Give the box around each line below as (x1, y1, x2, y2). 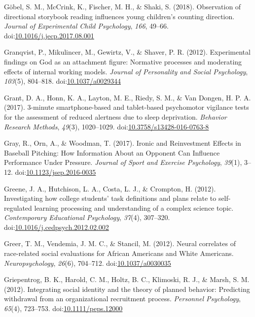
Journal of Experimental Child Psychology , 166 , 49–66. (4, 21, 169, 31)
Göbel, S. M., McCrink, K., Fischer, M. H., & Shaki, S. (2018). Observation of (4, 1, 241, 11)
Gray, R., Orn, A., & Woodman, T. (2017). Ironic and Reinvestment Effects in (4, 138, 241, 148)
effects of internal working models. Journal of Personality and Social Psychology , (4, 66, 248, 76)
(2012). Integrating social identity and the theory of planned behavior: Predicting (4, 284, 250, 294)
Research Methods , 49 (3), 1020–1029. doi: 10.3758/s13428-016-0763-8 (4, 121, 209, 131)
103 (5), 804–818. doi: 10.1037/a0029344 (4, 76, 121, 86)
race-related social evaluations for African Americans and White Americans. (4, 248, 234, 258)
